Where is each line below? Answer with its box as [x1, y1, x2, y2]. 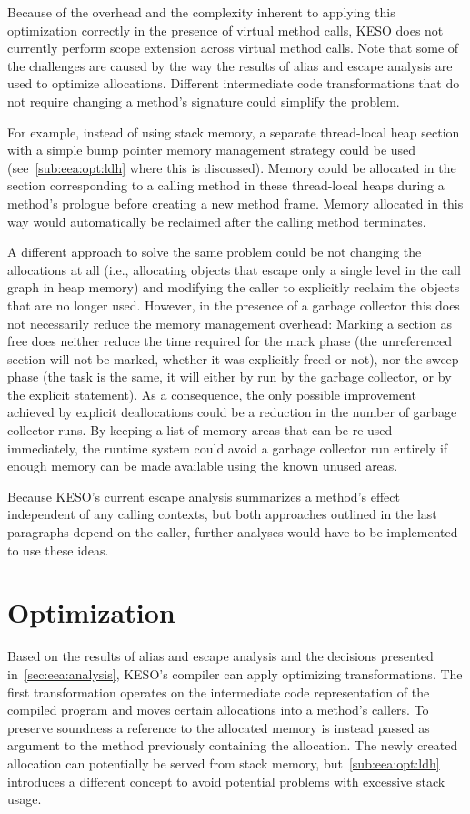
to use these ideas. [7, 540, 109, 559]
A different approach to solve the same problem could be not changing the [7, 242, 422, 261]
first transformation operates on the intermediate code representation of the [7, 682, 430, 701]
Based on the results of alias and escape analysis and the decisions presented [7, 646, 434, 666]
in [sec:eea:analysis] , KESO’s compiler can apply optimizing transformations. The [7, 664, 463, 683]
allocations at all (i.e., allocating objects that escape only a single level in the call [7, 259, 461, 279]
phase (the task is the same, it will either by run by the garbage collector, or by [7, 367, 452, 386]
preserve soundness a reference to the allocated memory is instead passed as [7, 717, 430, 737]
